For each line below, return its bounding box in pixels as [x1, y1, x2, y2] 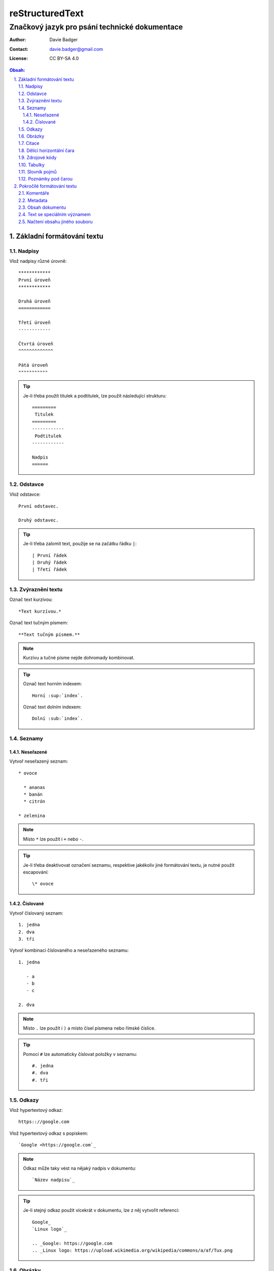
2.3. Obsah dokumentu [18, 204, 66, 210]
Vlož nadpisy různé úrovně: [9, 258, 67, 264]
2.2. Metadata [18, 197, 48, 203]
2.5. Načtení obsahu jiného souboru [18, 219, 93, 225]
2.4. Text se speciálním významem [18, 211, 91, 218]
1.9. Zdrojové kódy [18, 155, 57, 161]
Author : [9, 37, 26, 43]
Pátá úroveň [18, 362, 48, 368]
